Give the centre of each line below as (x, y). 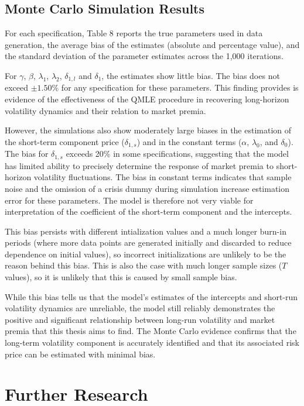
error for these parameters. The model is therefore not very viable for (129, 200)
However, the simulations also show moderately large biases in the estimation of (148, 130)
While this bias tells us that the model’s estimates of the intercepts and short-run (151, 296)
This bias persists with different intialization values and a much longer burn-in (146, 231)
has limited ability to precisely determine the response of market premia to (139, 165)
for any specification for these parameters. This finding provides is (180, 87)
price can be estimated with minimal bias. (80, 354)
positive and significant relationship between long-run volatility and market (140, 319)
